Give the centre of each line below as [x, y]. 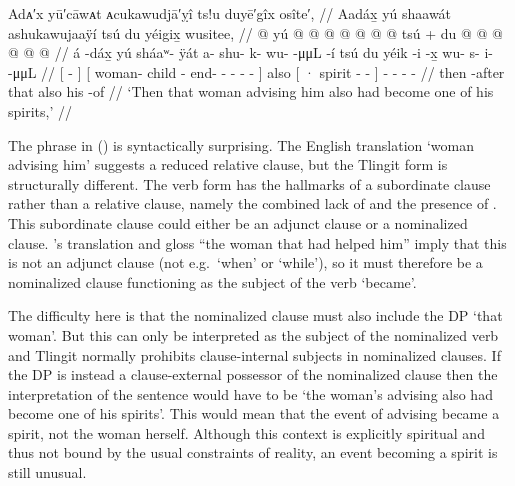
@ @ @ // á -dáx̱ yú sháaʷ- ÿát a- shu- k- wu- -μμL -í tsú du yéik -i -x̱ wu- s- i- [250, 52]
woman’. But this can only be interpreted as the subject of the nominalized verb [253, 334]
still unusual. [47, 472]
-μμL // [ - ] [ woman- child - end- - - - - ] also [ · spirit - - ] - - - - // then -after [256, 71]
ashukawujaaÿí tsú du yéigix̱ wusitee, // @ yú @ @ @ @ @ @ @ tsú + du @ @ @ [255, 32]
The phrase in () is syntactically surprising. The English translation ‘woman [241, 144]
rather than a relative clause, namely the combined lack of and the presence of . [252, 203]
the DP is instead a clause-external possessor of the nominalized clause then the [253, 374]
